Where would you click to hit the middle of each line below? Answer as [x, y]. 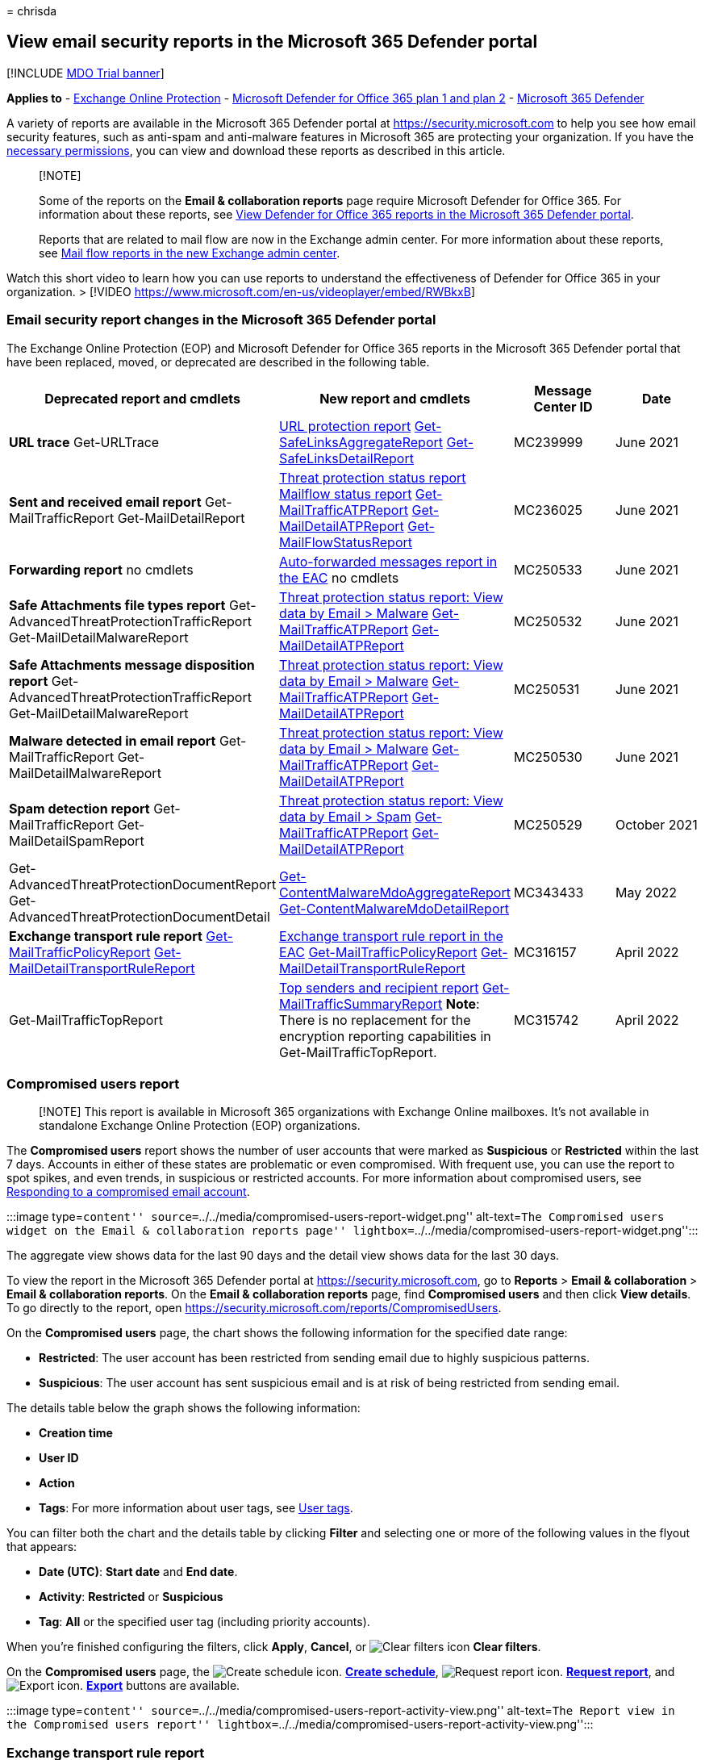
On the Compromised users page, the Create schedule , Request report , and [341, 1672]
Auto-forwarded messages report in [388, 561]
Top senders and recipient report [379, 987]
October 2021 [656, 824]
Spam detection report [79, 808]
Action [57, 1483]
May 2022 [646, 892]
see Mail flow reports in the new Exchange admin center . [190, 253]
